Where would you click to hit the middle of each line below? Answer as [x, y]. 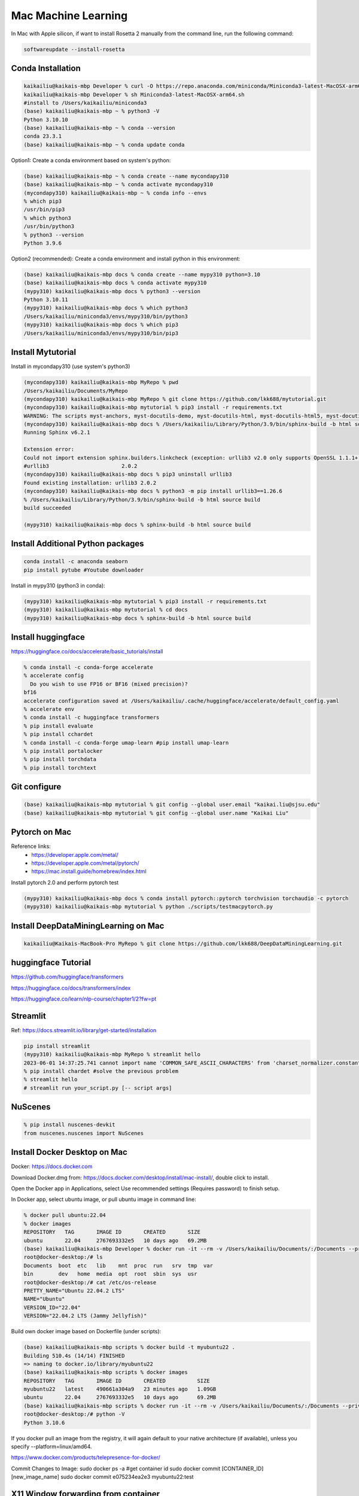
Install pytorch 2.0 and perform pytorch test [65, 882]
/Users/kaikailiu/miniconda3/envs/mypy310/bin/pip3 [101, 333]
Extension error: [49, 449]
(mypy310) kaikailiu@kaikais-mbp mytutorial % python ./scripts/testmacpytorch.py [148, 907]
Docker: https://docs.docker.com [52, 1166]
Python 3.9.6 [43, 243]
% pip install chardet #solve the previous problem [101, 1071]
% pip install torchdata [60, 759]
